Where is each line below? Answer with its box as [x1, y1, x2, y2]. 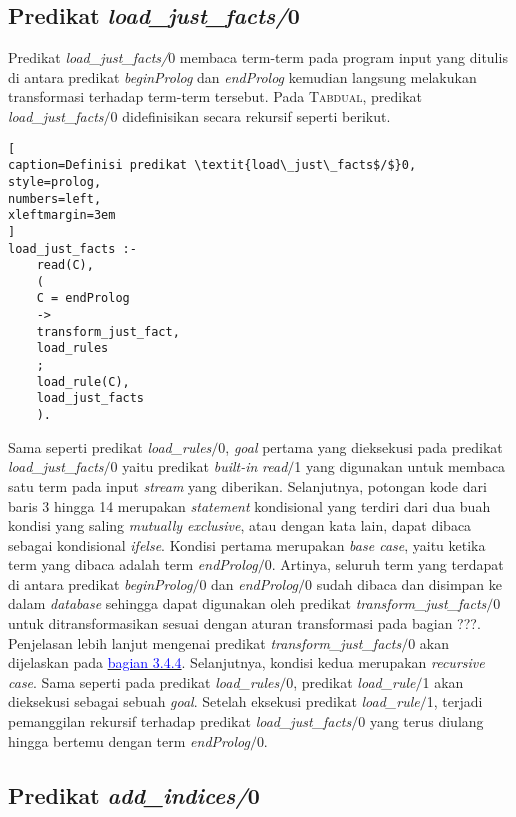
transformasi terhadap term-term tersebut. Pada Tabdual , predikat [8, 86, 423, 107]
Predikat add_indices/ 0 [8, 779, 260, 810]
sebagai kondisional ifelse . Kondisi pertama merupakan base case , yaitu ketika [8, 534, 486, 555]
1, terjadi [426, 691, 483, 712]
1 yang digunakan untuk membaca [294, 456, 506, 477]
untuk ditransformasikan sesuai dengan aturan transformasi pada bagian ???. [8, 613, 481, 634]
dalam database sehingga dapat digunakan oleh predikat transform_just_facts [8, 593, 487, 614]
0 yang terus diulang [358, 711, 484, 732]
